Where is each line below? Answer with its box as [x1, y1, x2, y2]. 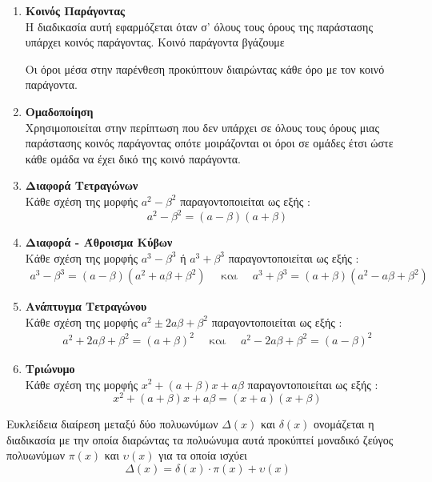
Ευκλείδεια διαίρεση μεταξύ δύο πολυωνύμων [6, 416, 218, 432]
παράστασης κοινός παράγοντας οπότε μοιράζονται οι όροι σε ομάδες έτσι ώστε [25, 135, 394, 151]
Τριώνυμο [25, 359, 75, 376]
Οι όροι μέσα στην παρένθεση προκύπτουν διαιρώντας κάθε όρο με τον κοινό [25, 60, 385, 77]
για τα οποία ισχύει [158, 447, 247, 464]
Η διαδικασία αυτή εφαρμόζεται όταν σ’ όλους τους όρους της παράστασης [25, 18, 373, 34]
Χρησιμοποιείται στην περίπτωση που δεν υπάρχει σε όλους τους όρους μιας [25, 118, 379, 135]
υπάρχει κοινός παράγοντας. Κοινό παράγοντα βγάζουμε [25, 34, 285, 50]
